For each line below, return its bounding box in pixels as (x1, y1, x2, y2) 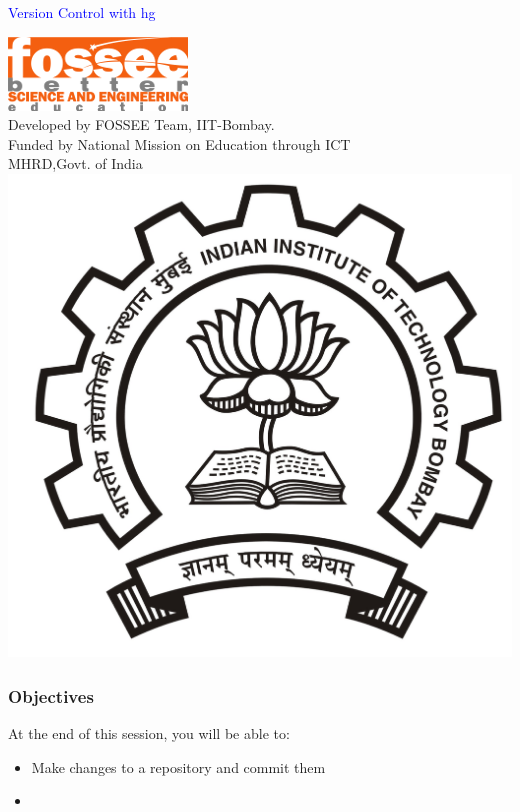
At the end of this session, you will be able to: (8, 723, 290, 744)
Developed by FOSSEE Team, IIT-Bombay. (8, 114, 275, 135)
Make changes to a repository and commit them (31, 756, 326, 777)
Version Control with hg (8, 2, 156, 22)
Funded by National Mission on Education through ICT (8, 133, 351, 154)
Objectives (8, 683, 94, 708)
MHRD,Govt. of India (8, 153, 143, 174)
